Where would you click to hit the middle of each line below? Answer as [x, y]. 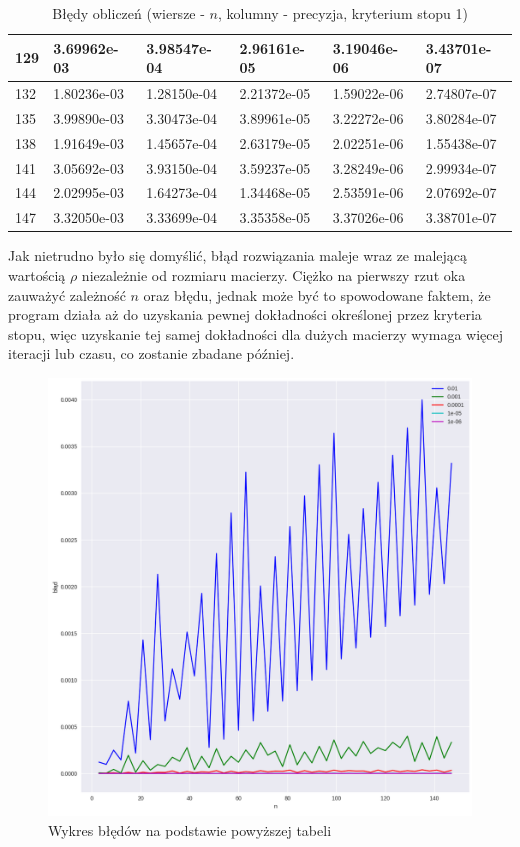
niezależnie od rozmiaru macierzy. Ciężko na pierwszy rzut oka [273, 274]
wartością [37, 274]
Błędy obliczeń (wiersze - [128, 13]
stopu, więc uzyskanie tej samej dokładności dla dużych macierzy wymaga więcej [255, 333]
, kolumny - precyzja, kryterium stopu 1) [342, 13]
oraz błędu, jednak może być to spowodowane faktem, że [317, 294]
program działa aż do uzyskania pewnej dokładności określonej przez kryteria [245, 314]
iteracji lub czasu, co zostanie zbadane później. [151, 353]
